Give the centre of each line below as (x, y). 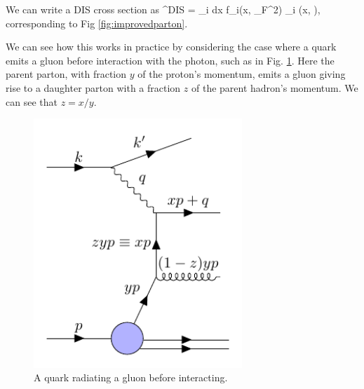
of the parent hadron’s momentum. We (275, 87)
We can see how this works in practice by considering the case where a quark (171, 47)
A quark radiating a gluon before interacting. (131, 377)
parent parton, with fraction (66, 74)
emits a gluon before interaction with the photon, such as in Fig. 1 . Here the (170, 60)
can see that (32, 101)
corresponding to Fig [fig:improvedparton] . (97, 23)
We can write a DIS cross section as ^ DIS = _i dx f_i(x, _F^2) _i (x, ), (163, 9)
